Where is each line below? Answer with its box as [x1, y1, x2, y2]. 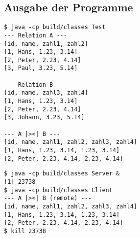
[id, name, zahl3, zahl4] [4, 89, 88, 97]
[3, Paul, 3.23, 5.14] [4, 65, 78, 72]
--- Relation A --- [4, 32, 67, 39]
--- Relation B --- [4, 81, 67, 88]
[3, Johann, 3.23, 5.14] [4, 114, 85, 121]
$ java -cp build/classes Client [4, 186, 113, 194]
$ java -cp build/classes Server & [4, 170, 120, 177]
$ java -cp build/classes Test [4, 24, 106, 31]
